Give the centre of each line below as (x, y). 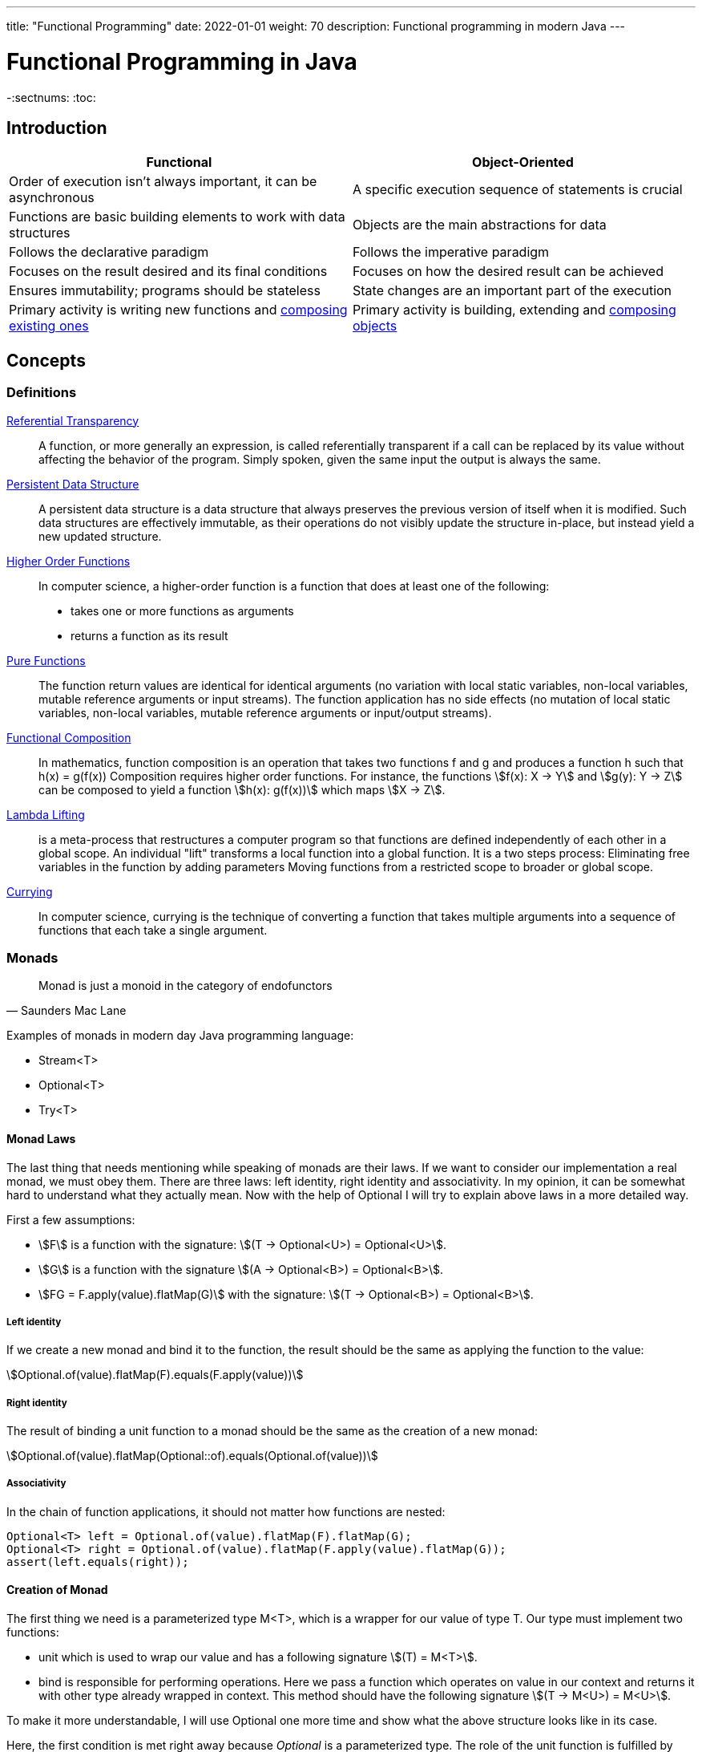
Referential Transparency (73, 420)
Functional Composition (69, 737)
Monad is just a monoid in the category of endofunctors (186, 986)
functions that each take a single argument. (153, 930)
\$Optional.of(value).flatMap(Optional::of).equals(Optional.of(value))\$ (192, 1456)
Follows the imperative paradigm (451, 252)
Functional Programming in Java (182, 61)
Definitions (42, 393)
